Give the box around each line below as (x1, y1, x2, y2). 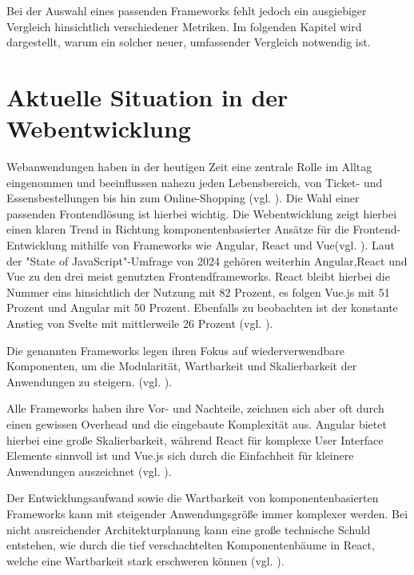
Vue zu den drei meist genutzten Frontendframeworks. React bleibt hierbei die (6, 268, 390, 285)
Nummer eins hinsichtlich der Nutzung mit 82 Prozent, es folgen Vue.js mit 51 (6, 283, 390, 300)
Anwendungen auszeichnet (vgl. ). (6, 462, 172, 479)
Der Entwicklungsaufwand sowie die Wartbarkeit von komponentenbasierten (6, 489, 379, 506)
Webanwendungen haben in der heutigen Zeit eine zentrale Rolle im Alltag (6, 158, 372, 175)
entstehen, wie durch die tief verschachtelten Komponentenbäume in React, (6, 537, 375, 553)
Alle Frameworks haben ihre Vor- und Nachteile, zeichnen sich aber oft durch (6, 400, 384, 417)
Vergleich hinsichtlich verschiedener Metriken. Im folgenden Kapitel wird (6, 18, 362, 34)
